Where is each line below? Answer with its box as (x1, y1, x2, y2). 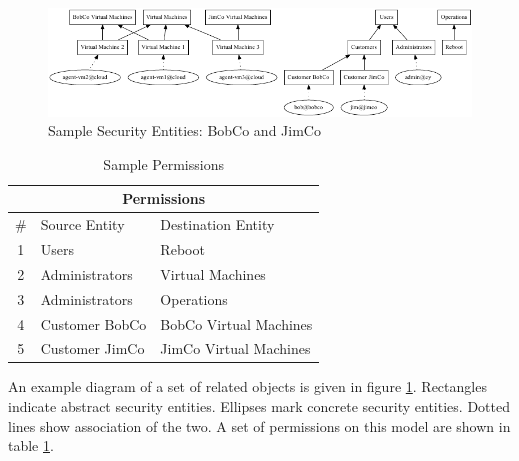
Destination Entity (160, 214, 275, 235)
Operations (160, 288, 228, 309)
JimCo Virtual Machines (160, 338, 311, 359)
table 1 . (8, 435, 54, 456)
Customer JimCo (40, 338, 145, 359)
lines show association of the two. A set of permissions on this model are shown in (8, 415, 511, 436)
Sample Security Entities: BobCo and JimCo (48, 120, 321, 141)
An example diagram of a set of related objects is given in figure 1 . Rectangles (8, 376, 487, 397)
